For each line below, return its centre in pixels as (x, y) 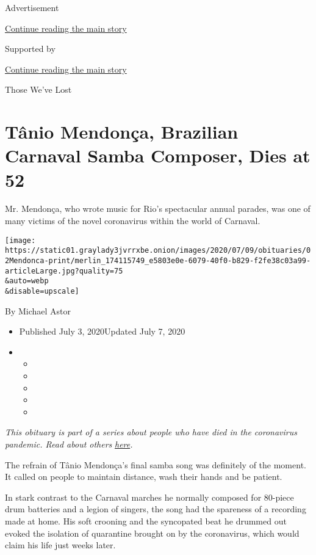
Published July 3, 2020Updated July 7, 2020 (102, 331)
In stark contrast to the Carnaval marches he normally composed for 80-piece (149, 497)
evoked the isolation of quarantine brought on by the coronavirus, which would (152, 533)
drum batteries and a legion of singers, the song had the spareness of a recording (156, 509)
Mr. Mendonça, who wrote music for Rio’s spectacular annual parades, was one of (158, 209)
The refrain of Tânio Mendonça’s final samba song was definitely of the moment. (156, 464)
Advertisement (32, 7)
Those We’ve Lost (38, 89)
